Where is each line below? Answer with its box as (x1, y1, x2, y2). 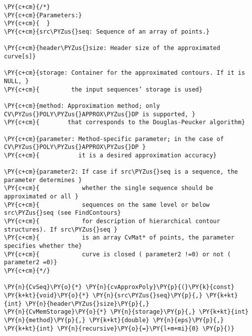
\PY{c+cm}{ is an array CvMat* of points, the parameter (4, 234, 235, 241)
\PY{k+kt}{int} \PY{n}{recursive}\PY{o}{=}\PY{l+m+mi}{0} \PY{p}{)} (4, 325, 235, 332)
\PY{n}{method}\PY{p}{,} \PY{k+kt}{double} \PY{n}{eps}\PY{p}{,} (4, 316, 224, 324)
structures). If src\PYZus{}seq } (4, 226, 118, 233)
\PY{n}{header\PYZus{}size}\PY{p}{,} (25, 300, 150, 307)
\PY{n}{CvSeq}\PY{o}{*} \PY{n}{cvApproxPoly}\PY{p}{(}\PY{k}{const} (4, 284, 235, 291)
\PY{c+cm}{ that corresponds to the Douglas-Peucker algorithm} (4, 119, 245, 126)
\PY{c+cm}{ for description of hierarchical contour (4, 218, 220, 225)
